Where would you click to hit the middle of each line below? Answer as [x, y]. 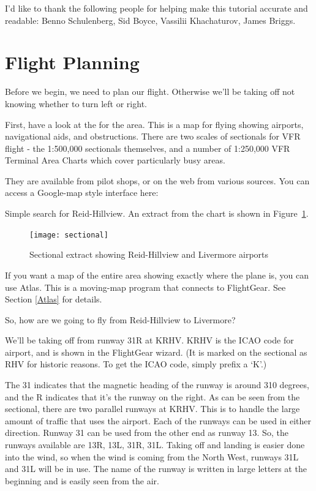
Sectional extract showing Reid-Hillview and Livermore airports [149, 254]
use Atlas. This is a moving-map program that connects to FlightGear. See [145, 287]
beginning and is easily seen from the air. [82, 480]
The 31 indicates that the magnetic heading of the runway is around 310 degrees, [157, 385]
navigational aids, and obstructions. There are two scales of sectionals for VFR [153, 136]
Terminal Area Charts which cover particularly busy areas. [115, 160]
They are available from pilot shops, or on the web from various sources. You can [157, 180]
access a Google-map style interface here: [82, 193]
